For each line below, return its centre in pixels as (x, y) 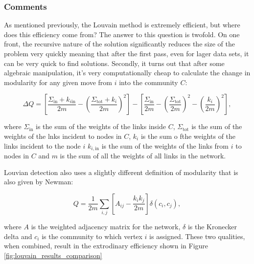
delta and (18, 236)
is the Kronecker (212, 227)
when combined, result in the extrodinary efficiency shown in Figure (106, 246)
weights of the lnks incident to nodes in (63, 136)
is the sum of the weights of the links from (165, 145)
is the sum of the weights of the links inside (101, 126)
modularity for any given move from (58, 82)
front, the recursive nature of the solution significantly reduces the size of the (119, 44)
